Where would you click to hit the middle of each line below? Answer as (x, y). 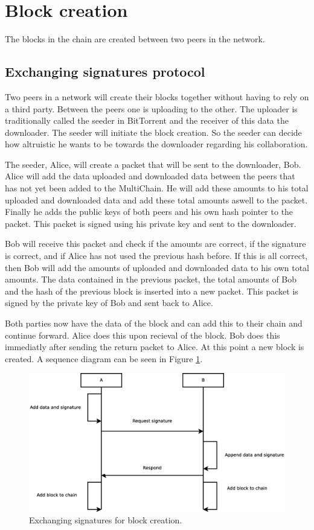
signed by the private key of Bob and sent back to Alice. (109, 303)
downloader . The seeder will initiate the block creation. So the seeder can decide (153, 132)
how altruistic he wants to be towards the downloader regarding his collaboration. (156, 144)
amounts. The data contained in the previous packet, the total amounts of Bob (151, 279)
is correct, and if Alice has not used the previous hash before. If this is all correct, (156, 256)
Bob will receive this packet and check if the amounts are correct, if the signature (155, 244)
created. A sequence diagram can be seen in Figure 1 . (104, 358)
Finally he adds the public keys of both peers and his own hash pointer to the (149, 212)
